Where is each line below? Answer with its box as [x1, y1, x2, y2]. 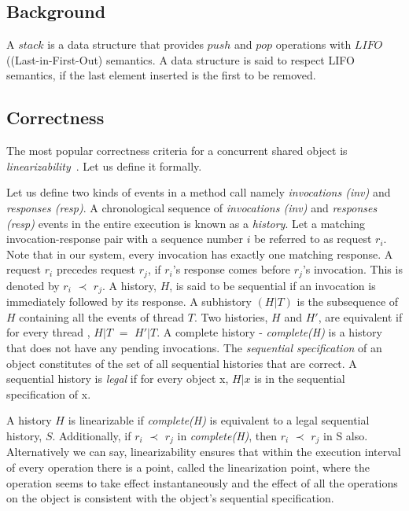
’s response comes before [172, 261, 291, 278]
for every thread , [6, 324, 90, 340]
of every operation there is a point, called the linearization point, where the [6, 459, 370, 476]
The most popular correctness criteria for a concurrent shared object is [6, 142, 348, 159]
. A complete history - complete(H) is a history [157, 324, 382, 340]
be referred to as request [254, 230, 372, 247]
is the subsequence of [297, 293, 399, 310]
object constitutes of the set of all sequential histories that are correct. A [6, 355, 357, 371]
